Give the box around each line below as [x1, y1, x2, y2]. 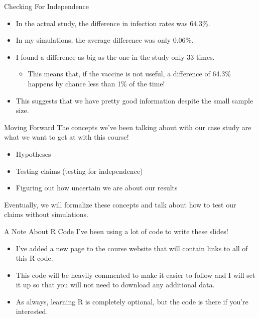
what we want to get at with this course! [4, 132, 129, 142]
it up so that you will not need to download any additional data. [16, 279, 215, 290]
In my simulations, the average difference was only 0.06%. [16, 35, 194, 45]
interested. [16, 306, 48, 316]
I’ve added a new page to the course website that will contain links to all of [16, 243, 248, 253]
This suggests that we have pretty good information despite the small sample [16, 95, 253, 105]
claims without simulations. [4, 209, 88, 220]
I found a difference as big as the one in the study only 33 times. [16, 51, 215, 62]
